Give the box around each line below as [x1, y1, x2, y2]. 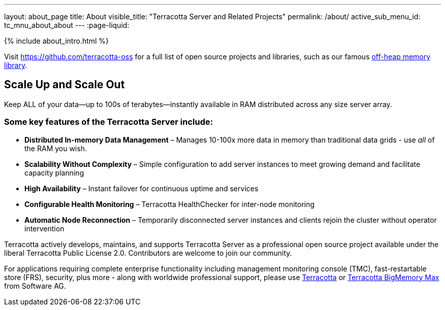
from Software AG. [4, 281, 66, 290]
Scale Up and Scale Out [4, 78, 125, 91]
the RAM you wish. [24, 144, 87, 153]
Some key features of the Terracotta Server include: [4, 117, 213, 127]
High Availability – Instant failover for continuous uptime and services [24, 184, 259, 193]
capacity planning [24, 168, 84, 177]
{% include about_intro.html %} [4, 37, 109, 45]
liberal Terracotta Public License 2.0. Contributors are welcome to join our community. [4, 248, 292, 257]
